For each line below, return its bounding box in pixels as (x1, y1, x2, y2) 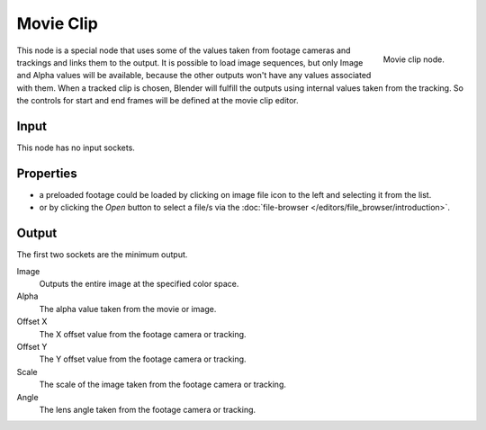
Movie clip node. (382, 54, 445, 65)
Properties (16, 166, 77, 181)
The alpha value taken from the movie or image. (39, 303, 217, 314)
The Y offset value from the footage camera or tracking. (39, 354, 247, 364)
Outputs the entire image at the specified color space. (39, 279, 239, 289)
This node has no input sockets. (16, 142, 135, 153)
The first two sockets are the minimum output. (16, 249, 188, 260)
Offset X (16, 316, 48, 327)
